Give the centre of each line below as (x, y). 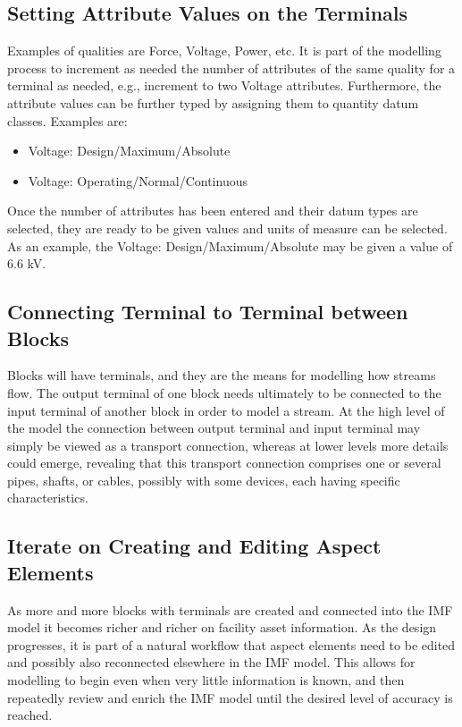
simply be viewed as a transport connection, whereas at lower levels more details (228, 445)
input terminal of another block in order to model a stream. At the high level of (226, 410)
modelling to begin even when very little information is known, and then (206, 680)
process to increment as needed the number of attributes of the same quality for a (231, 68)
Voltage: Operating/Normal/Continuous (138, 180)
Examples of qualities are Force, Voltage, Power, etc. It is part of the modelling (224, 51)
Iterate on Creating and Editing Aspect (194, 546)
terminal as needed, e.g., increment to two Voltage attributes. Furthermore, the (224, 85)
